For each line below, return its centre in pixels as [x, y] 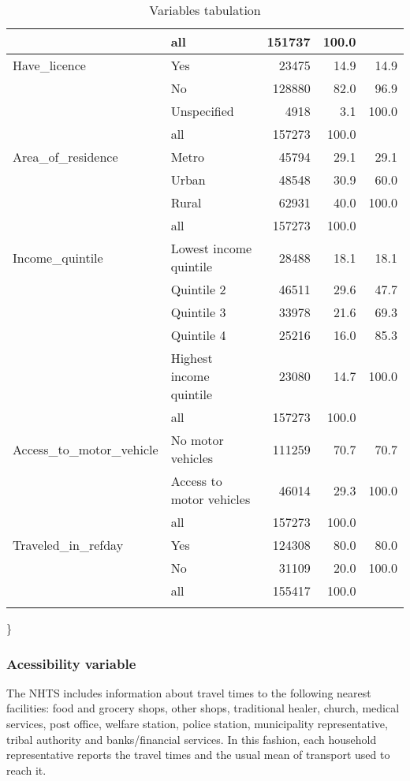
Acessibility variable [71, 663]
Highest [192, 358]
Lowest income [211, 248]
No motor [197, 440]
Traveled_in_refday [68, 545]
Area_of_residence [65, 157]
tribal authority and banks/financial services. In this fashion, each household [192, 739]
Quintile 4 [198, 335]
